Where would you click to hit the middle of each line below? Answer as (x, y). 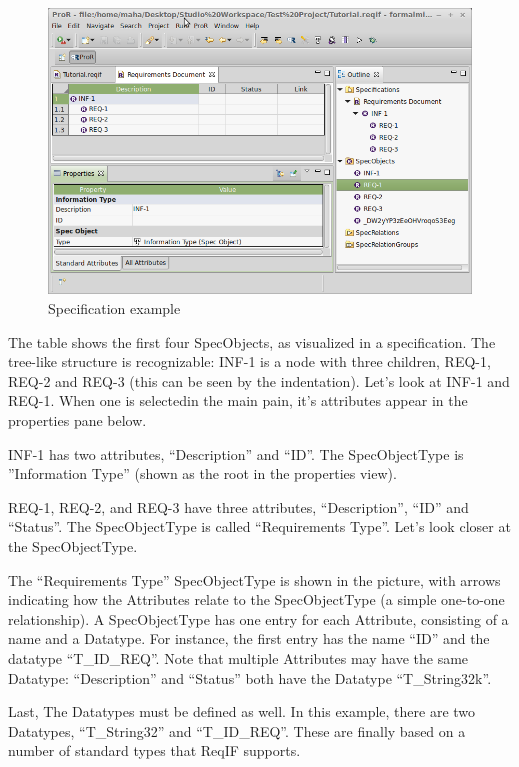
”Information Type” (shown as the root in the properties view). (202, 473)
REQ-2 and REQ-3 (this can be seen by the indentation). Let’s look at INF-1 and (259, 380)
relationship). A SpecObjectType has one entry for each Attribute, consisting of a (258, 618)
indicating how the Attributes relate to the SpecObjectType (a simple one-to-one (256, 599)
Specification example (114, 308)
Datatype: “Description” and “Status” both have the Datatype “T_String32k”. (250, 677)
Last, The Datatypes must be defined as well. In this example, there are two (242, 711)
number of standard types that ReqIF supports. (154, 750)
